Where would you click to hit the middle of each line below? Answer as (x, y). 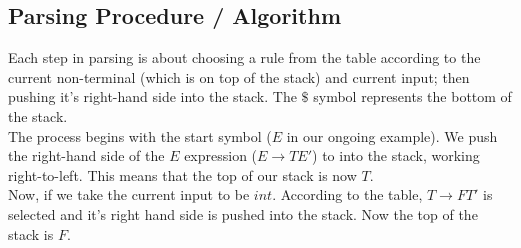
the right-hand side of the (86, 155)
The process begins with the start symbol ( (140, 135)
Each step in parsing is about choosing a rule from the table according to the (244, 57)
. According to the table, (347, 194)
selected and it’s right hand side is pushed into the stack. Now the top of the (243, 213)
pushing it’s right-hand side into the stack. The (152, 96)
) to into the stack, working (396, 155)
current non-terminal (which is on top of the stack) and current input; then (239, 76)
